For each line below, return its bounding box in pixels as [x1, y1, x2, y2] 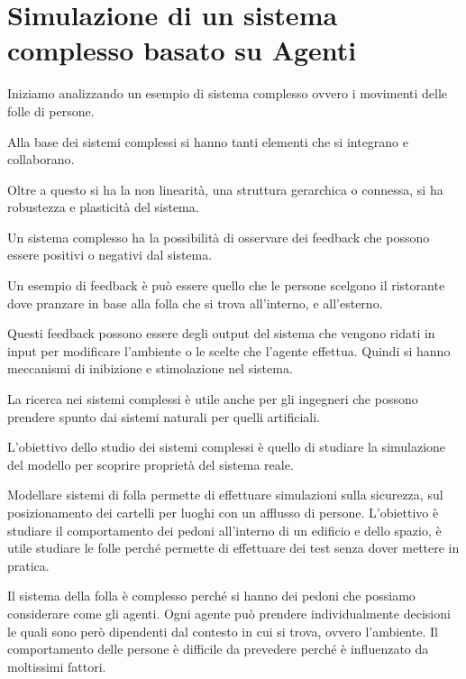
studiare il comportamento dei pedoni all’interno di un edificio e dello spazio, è [7, 520, 442, 539]
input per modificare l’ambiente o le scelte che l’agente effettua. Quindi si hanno [7, 341, 451, 360]
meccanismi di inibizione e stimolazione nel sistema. [7, 359, 293, 378]
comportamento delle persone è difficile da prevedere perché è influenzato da [7, 639, 429, 658]
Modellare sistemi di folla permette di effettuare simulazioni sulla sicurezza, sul [7, 485, 443, 504]
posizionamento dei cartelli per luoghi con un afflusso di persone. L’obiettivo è [7, 503, 439, 521]
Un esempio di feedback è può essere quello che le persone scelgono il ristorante [7, 276, 445, 295]
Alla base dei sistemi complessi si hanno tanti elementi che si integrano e [7, 132, 409, 151]
